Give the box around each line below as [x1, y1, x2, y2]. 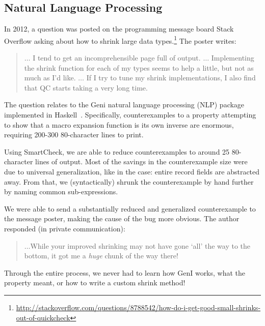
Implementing [211, 52, 254, 63]
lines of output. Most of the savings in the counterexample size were [35, 156, 248, 167]
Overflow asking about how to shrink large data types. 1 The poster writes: [4, 34, 236, 46]
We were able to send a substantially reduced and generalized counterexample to [4, 203, 256, 214]
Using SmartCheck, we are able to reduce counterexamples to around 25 [4, 146, 230, 157]
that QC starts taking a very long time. [24, 82, 148, 93]
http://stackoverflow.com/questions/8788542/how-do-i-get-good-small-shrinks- [16, 302, 261, 312]
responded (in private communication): [4, 223, 125, 233]
